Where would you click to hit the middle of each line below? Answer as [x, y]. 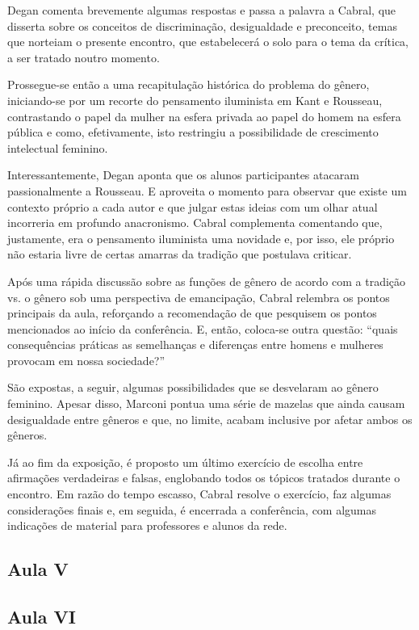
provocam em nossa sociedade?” [86, 360]
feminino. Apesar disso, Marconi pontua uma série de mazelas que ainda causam [206, 403]
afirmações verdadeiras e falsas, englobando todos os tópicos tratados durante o [204, 478]
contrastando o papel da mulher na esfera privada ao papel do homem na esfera [204, 116]
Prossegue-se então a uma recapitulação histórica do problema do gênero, [189, 84]
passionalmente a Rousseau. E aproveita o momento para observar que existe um [207, 190]
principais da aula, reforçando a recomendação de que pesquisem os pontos [192, 313]
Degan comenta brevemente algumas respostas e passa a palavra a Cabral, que [202, 10]
